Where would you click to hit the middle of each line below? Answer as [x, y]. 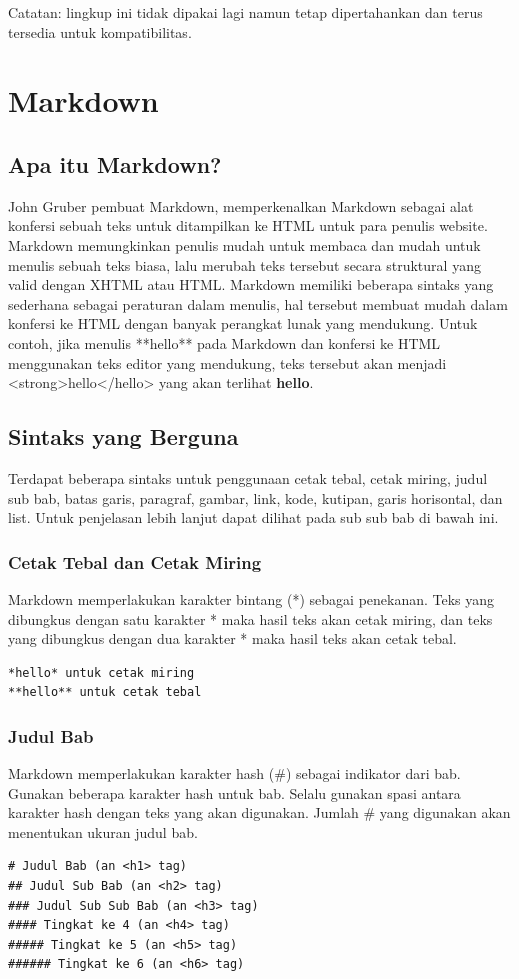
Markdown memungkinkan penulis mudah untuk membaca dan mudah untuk [244, 244]
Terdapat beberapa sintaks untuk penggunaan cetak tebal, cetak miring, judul [248, 477]
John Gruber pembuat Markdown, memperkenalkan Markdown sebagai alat [241, 205]
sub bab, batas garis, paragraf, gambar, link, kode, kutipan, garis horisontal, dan [255, 497]
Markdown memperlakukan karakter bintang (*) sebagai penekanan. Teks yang [251, 598]
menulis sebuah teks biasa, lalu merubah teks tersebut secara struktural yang [244, 264]
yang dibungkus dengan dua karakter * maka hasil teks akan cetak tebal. [232, 638]
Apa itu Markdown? [115, 163]
